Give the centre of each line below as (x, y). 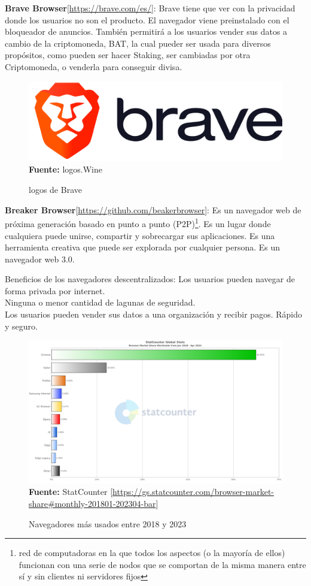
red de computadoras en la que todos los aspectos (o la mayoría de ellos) (152, 553)
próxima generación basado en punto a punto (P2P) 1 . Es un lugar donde (138, 223)
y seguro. (21, 326)
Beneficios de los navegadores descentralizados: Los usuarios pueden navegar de (150, 279)
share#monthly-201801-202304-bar (92, 503)
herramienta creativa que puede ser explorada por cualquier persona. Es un (143, 247)
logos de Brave (55, 190)
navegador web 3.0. (40, 259)
